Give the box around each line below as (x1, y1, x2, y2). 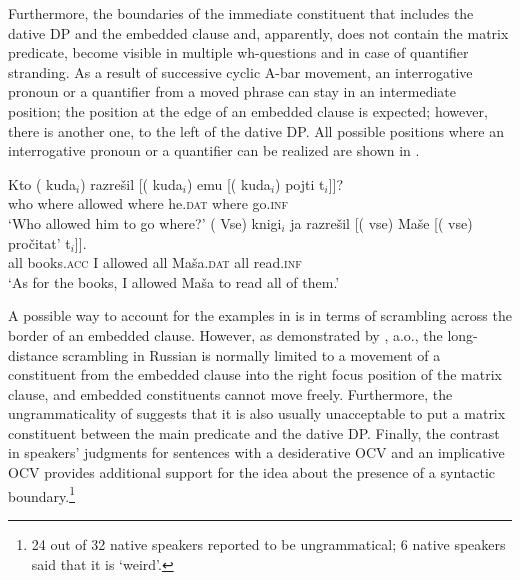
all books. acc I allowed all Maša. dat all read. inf (8, 252, 302, 273)
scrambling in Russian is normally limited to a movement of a (62, 344, 441, 365)
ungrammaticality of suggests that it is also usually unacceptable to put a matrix (8, 403, 506, 424)
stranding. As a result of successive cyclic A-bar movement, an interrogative (8, 61, 473, 82)
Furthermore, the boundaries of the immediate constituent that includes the (8, 3, 474, 23)
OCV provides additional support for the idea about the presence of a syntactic (8, 462, 495, 483)
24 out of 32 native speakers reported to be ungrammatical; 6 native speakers (31, 533, 506, 554)
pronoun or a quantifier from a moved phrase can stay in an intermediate (8, 81, 457, 102)
